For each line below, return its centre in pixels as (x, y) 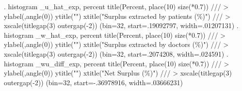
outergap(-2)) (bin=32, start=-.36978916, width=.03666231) (93, 82)
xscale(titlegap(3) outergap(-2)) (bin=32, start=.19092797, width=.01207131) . (121, 25)
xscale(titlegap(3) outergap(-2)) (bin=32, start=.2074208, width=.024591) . (116, 53)
